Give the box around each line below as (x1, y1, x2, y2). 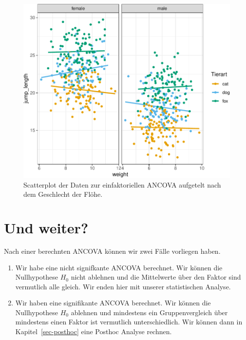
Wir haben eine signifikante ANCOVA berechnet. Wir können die (15, 298, 211, 308)
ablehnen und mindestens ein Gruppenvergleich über (71, 307, 228, 317)
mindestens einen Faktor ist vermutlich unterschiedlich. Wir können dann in (15, 317, 243, 327)
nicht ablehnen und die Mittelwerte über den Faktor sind (71, 272, 241, 282)
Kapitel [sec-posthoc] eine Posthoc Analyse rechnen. (15, 326, 172, 337)
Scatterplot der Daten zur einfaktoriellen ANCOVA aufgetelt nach (23, 179, 221, 189)
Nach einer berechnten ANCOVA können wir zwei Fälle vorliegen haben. (4, 246, 221, 256)
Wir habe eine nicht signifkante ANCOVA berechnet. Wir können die (15, 262, 223, 272)
